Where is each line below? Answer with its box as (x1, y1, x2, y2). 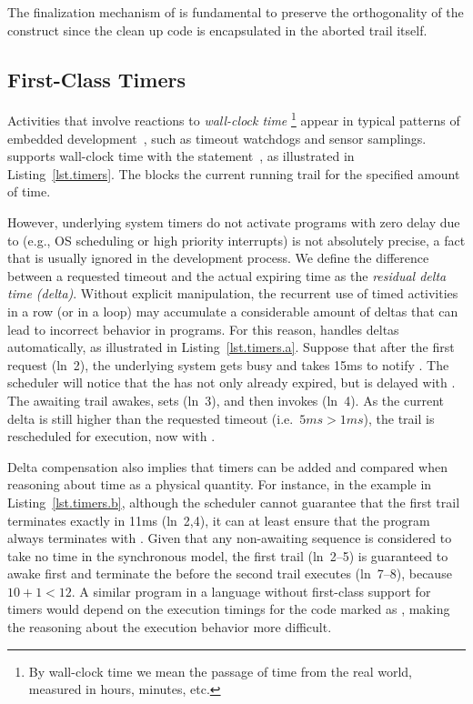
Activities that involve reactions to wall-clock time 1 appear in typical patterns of (7, 108, 460, 130)
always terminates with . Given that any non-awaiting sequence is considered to (7, 528, 452, 548)
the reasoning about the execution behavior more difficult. (7, 618, 332, 637)
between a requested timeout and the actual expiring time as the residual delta (7, 266, 447, 285)
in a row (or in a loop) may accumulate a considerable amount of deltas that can (7, 301, 458, 320)
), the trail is (363, 408, 435, 427)
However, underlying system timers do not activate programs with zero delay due (7, 213, 460, 232)
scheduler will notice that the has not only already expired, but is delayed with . (7, 373, 456, 392)
